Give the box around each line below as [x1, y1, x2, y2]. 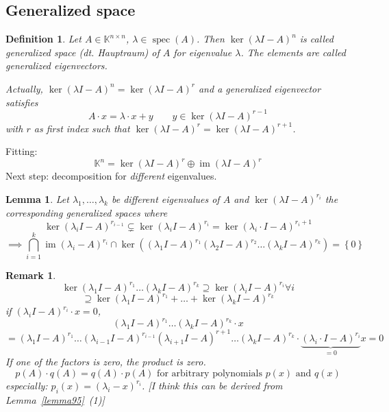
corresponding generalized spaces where [5, 205, 168, 219]
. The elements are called [240, 45, 346, 59]
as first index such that [34, 121, 130, 135]
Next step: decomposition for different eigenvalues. [5, 169, 217, 183]
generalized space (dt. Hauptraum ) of [5, 45, 160, 59]
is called [299, 32, 334, 46]
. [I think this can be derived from [142, 378, 283, 392]
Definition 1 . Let [5, 32, 81, 46]
